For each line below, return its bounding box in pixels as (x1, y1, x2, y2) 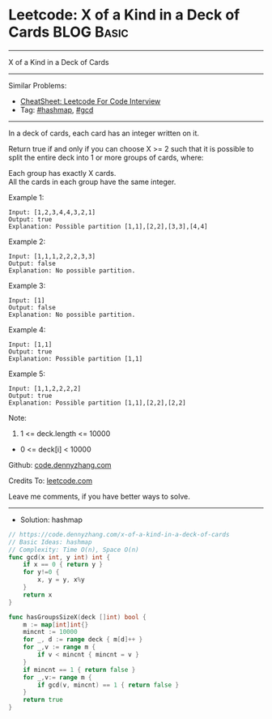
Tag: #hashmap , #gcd (19, 105, 94, 114)
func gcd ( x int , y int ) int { (8, 553, 111, 561)
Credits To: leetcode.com (8, 476, 93, 486)
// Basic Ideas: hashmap (8, 537, 92, 546)
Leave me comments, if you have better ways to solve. (8, 491, 190, 501)
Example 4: (8, 324, 46, 334)
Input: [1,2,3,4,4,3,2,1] (8, 208, 96, 216)
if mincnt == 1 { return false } (23, 666, 136, 674)
